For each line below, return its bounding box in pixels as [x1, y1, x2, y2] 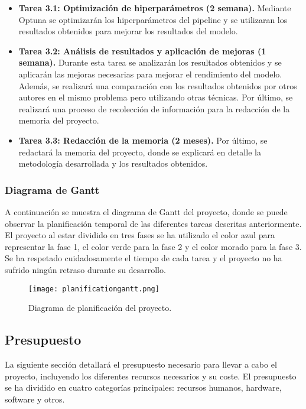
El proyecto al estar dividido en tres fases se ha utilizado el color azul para [5, 229, 275, 241]
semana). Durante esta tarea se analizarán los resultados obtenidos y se [18, 56, 282, 69]
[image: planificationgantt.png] [28, 284, 159, 293]
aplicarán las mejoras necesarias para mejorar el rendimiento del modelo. [18, 67, 282, 80]
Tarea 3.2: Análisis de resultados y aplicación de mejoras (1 [18, 44, 266, 57]
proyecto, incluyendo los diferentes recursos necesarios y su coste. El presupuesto [5, 369, 297, 382]
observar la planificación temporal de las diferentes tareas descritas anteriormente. [5, 217, 302, 229]
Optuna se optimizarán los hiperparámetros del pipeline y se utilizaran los [18, 13, 288, 25]
